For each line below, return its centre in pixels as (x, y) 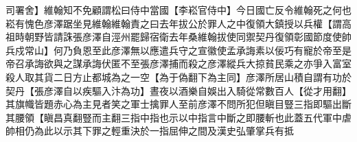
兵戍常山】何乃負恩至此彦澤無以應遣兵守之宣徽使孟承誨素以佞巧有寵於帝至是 (178, 50)
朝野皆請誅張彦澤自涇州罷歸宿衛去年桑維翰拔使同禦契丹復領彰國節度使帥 (188, 37)
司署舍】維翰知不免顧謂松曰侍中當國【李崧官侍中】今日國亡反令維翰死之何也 (178, 10)
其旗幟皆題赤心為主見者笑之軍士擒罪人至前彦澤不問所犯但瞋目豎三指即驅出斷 (178, 104)
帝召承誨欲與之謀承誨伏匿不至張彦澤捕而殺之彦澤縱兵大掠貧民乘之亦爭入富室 (178, 63)
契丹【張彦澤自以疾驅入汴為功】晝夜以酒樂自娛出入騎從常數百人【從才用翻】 (178, 90)
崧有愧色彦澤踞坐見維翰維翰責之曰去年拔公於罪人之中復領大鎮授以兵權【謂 (174, 23)
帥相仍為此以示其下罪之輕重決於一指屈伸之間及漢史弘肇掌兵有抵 (150, 131)
